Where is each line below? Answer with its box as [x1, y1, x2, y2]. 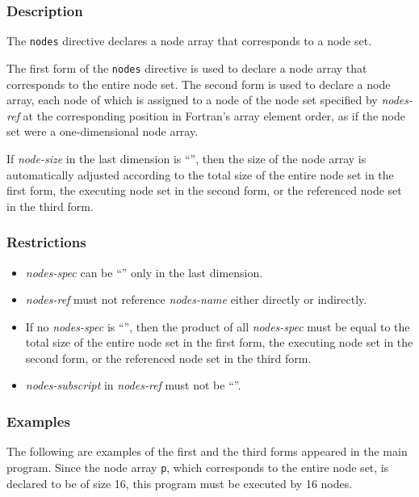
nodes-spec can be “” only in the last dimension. [25, 263, 263, 280]
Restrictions [6, 232, 86, 252]
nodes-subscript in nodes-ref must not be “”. [25, 377, 241, 394]
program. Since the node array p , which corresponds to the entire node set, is [6, 458, 389, 475]
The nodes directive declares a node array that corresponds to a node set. [6, 32, 372, 49]
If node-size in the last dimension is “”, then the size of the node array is [6, 150, 367, 166]
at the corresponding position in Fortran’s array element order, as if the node [23, 107, 405, 124]
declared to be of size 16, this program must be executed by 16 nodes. [6, 474, 353, 491]
